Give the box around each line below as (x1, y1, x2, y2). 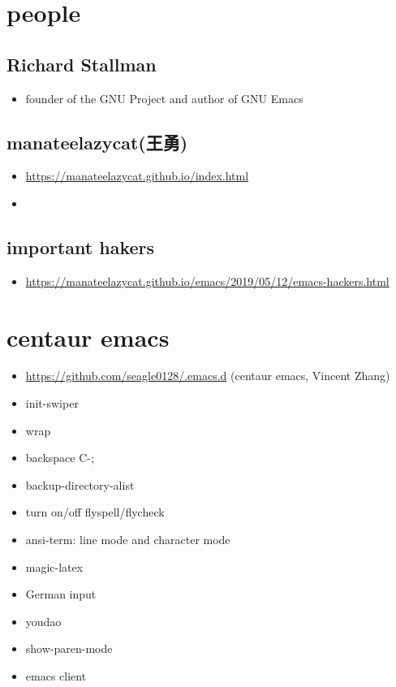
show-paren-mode (25, 640, 113, 657)
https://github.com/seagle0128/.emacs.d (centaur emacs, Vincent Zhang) (25, 367, 390, 384)
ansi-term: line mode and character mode (25, 531, 230, 548)
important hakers (6, 234, 155, 259)
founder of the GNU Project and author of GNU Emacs (25, 89, 303, 106)
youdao (25, 612, 62, 629)
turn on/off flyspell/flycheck (25, 503, 165, 521)
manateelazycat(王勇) (6, 129, 188, 154)
